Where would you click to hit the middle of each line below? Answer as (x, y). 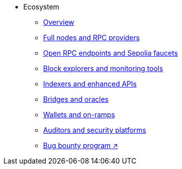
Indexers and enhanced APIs (90, 84)
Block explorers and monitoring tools (103, 68)
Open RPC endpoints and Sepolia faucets (111, 53)
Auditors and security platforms (95, 130)
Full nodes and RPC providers (91, 38)
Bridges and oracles (76, 99)
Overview (59, 22)
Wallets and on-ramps (79, 115)
